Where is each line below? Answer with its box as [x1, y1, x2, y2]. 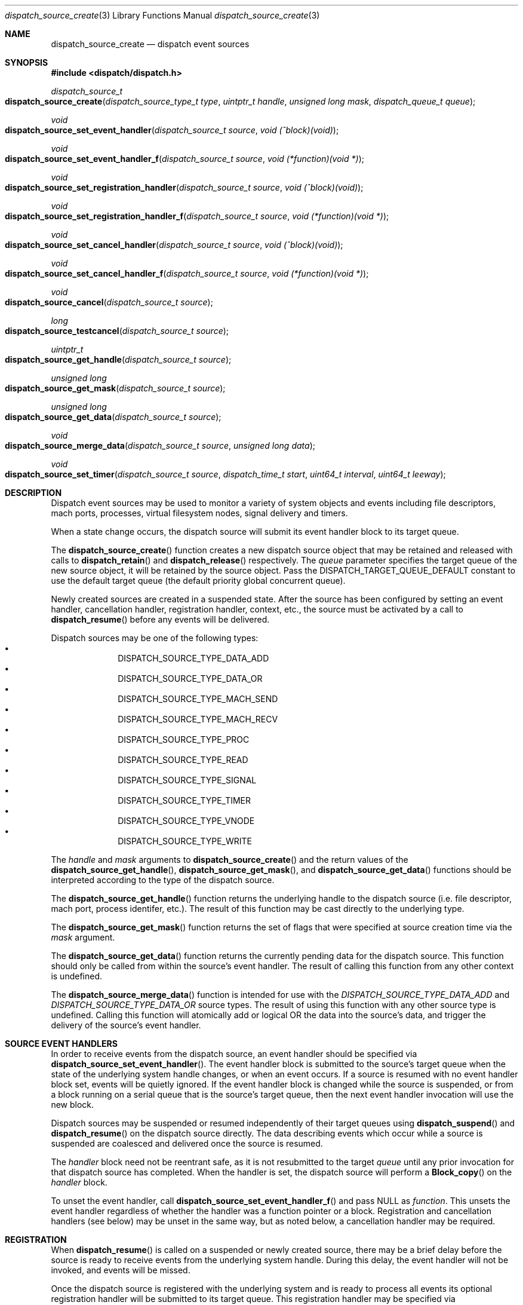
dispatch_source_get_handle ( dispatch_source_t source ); [5, 354, 232, 364]
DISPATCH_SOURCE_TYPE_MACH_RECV [118, 714, 278, 724]
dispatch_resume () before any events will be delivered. [51, 614, 270, 624]
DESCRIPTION [5, 488, 62, 498]
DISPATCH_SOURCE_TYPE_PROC [118, 734, 250, 745]
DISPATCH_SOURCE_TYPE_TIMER [118, 795, 251, 805]
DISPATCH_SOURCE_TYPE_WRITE [118, 836, 252, 846]
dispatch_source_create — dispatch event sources [51, 39, 250, 49]
